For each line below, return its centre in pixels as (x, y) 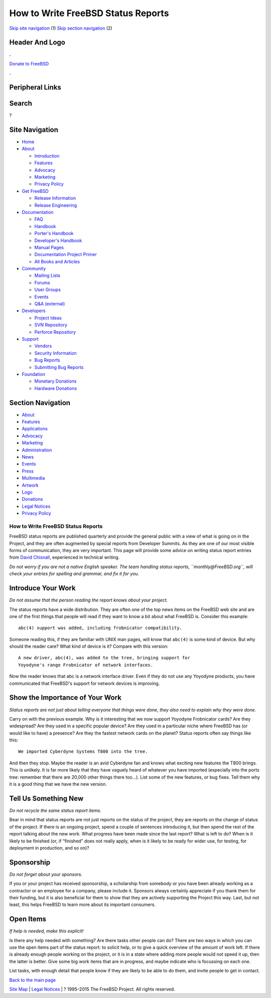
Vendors (43, 346)
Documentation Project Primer (66, 255)
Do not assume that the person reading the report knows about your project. (89, 600)
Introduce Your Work (42, 588)
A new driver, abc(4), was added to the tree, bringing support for (104, 658)
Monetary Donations (55, 381)
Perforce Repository (55, 332)
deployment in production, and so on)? (49, 848)
